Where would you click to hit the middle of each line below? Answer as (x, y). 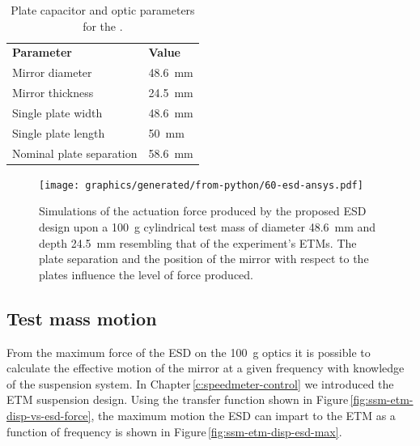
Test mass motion (82, 318)
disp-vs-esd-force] (49, 415)
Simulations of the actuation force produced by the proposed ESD (203, 211)
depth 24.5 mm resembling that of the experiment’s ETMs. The (198, 242)
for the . (103, 25)
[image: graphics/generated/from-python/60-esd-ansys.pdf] (201, 185)
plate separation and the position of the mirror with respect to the (204, 259)
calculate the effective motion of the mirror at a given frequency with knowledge (206, 368)
